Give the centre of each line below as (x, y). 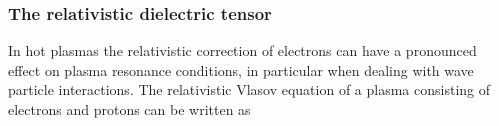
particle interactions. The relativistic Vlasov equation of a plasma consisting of (249, 89)
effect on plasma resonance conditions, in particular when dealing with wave (241, 69)
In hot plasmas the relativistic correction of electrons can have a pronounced (242, 50)
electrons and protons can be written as (129, 109)
